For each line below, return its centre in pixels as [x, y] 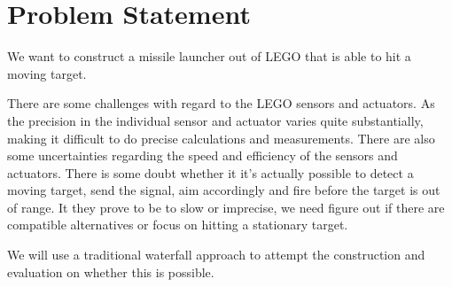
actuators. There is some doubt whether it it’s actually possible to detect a [210, 172]
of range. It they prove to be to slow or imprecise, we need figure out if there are [226, 207]
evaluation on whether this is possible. [111, 271]
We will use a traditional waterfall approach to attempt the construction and [216, 255]
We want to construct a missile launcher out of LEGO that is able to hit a [209, 56]
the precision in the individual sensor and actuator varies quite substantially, [215, 120]
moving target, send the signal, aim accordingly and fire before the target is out [224, 190]
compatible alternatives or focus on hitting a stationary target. [178, 225]
